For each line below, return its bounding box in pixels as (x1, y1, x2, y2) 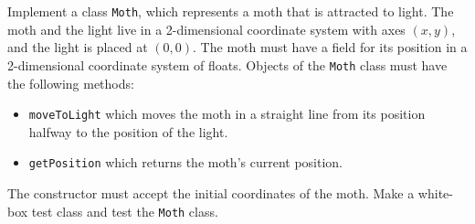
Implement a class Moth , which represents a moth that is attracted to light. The (7, 2, 454, 20)
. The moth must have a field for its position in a (193, 37, 468, 57)
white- (417, 184, 453, 202)
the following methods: (7, 73, 134, 92)
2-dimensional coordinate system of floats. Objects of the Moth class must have (7, 55, 448, 74)
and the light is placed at (7, 37, 148, 57)
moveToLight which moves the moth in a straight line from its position (28, 104, 426, 123)
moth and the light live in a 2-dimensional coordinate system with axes (7, 19, 406, 38)
